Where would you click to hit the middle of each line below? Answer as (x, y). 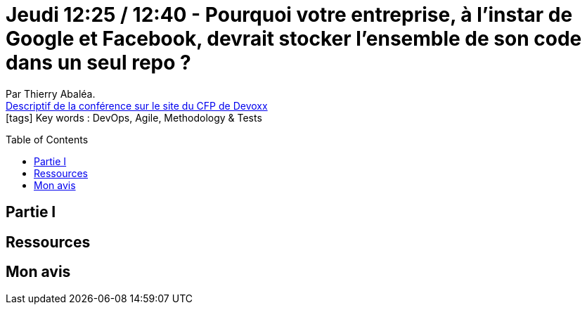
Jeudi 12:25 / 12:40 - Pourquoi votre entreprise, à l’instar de (289, 15)
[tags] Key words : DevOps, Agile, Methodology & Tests (134, 117)
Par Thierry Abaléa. (51, 93)
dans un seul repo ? (98, 63)
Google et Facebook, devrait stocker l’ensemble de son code (294, 39)
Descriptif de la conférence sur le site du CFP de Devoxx (137, 105)
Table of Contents (47, 139)
